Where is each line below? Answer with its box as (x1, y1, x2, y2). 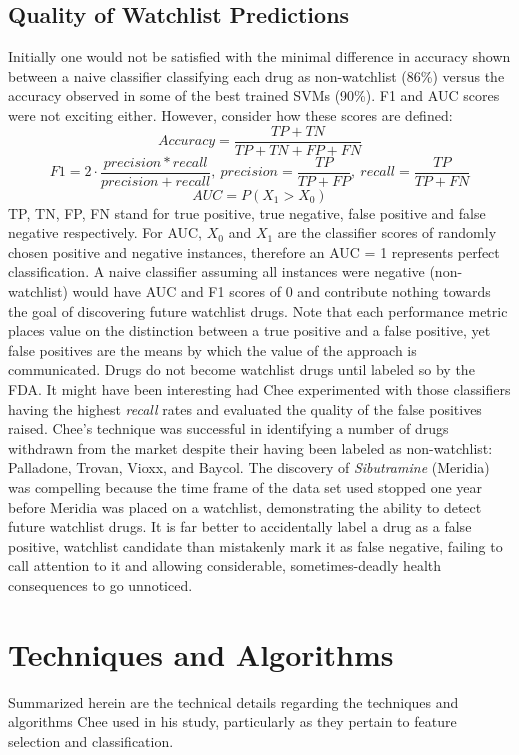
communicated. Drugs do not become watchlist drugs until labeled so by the (8, 359, 475, 380)
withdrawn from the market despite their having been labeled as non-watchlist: (8, 437, 493, 458)
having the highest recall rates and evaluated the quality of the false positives (8, 398, 482, 419)
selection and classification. (8, 730, 174, 751)
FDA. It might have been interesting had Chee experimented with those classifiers (8, 379, 511, 400)
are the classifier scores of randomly (277, 222, 497, 243)
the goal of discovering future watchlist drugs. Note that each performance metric (8, 300, 508, 321)
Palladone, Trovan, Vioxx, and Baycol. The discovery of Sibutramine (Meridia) (8, 457, 490, 478)
